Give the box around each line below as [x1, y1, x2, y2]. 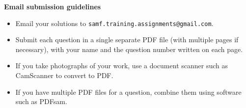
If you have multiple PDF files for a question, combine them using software [15, 86, 242, 97]
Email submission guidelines [4, 1, 101, 11]
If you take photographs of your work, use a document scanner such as [15, 60, 228, 71]
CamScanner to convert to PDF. [15, 70, 113, 81]
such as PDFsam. [15, 96, 67, 107]
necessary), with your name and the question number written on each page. [15, 44, 243, 54]
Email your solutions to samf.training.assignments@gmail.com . [15, 18, 214, 28]
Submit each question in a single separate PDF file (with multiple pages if [15, 34, 239, 45]
